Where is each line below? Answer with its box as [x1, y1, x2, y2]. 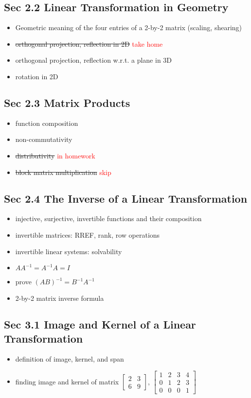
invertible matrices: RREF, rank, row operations [15, 229, 160, 240]
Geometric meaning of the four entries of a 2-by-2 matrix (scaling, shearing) [15, 22, 242, 33]
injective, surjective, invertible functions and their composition [15, 213, 202, 224]
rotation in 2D [15, 71, 58, 81]
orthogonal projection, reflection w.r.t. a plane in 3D [15, 55, 172, 65]
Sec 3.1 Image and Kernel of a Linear [4, 316, 196, 331]
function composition [15, 118, 78, 128]
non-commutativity [15, 134, 72, 144]
